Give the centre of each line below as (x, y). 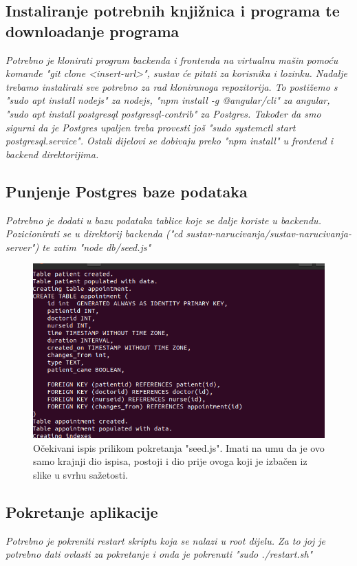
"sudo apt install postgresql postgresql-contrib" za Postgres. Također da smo (163, 113)
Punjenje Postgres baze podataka (127, 191)
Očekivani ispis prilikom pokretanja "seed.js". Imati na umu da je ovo (179, 447)
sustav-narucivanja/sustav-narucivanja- (269, 233)
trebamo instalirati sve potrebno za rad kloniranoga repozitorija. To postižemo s (172, 86)
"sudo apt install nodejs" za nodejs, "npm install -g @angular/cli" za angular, (168, 100)
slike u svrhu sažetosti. (80, 475)
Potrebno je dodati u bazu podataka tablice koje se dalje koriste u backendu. (163, 220)
